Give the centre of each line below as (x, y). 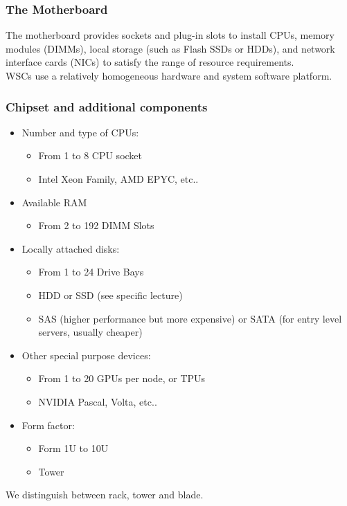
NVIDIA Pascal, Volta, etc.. (98, 401)
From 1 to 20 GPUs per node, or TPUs (122, 378)
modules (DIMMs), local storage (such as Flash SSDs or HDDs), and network (170, 48)
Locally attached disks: (71, 248)
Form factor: (48, 425)
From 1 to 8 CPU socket (90, 155)
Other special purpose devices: (86, 355)
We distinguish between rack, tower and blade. (105, 495)
